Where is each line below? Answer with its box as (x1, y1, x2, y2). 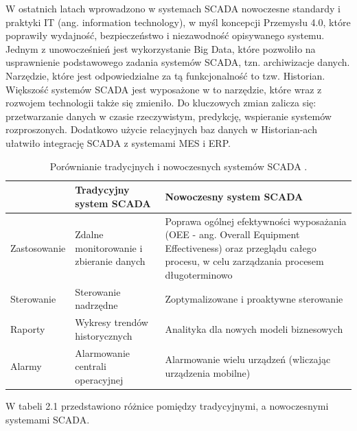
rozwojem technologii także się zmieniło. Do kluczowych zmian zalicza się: (5, 95, 316, 110)
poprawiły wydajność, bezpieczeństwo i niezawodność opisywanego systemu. (5, 28, 325, 43)
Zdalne (75, 227, 104, 242)
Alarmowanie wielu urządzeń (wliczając (165, 352, 331, 366)
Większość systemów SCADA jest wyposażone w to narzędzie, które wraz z (5, 82, 322, 96)
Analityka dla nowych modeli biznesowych (165, 322, 343, 336)
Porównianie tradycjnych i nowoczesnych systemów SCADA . (49, 159, 308, 173)
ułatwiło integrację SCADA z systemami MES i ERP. (5, 135, 231, 150)
